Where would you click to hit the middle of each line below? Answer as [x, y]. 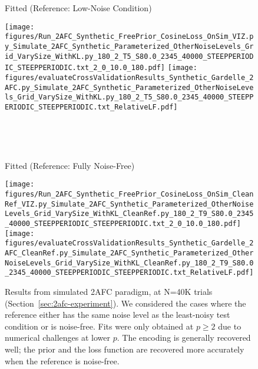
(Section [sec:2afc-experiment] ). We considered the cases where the [125, 303]
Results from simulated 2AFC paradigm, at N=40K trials [109, 292]
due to [230, 326]
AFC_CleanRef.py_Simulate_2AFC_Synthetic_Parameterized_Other [129, 253]
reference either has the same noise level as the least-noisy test [118, 315]
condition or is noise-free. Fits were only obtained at [99, 326]
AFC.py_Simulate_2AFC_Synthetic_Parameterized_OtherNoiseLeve [129, 87]
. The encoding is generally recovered [184, 338]
